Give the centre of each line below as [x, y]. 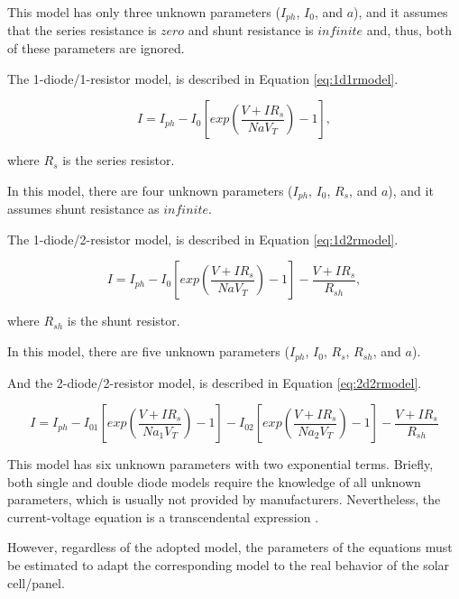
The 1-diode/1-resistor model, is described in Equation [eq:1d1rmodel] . [203, 78]
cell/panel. [36, 582]
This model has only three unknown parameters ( [144, 12]
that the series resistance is [82, 30]
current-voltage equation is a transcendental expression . [163, 516]
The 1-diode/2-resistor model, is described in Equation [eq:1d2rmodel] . [203, 239]
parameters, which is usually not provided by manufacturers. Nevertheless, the [224, 499]
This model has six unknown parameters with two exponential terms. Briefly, [220, 464]
